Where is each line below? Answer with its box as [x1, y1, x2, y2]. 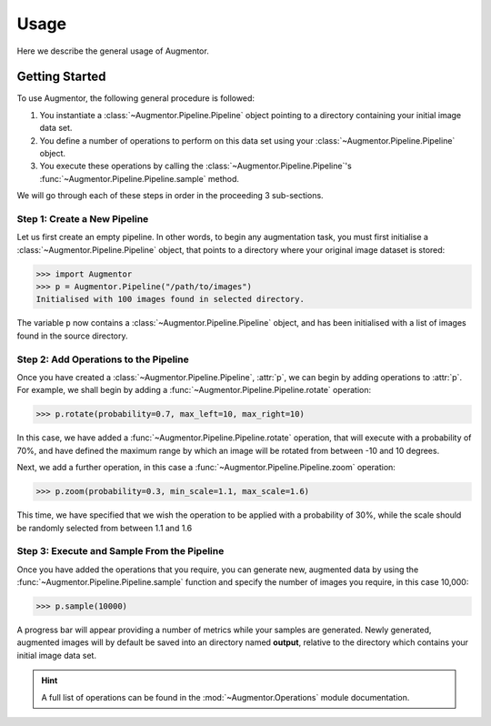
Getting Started [16, 69, 106, 85]
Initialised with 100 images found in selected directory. [35, 294, 305, 305]
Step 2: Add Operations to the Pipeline [16, 353, 190, 366]
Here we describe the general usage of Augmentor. [16, 45, 209, 56]
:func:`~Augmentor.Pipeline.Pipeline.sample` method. [39, 173, 240, 184]
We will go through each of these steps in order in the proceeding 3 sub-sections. [16, 190, 324, 201]
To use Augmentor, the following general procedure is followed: [16, 93, 255, 104]
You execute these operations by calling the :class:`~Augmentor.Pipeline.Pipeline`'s [39, 160, 352, 172]
